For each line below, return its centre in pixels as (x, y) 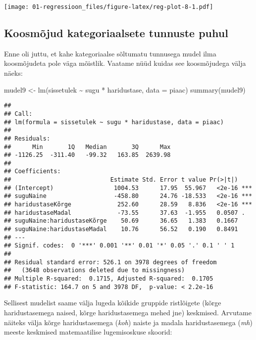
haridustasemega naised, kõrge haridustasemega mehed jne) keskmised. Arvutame (128, 312)
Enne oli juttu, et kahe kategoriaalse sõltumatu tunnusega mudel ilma (110, 53)
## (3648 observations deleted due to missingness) (95, 270)
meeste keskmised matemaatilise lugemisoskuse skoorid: (88, 332)
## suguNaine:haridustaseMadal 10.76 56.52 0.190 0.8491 (121, 229)
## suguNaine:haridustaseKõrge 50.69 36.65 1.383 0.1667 (121, 221)
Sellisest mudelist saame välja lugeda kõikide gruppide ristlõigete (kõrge (113, 303)
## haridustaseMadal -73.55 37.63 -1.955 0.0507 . (125, 213)
